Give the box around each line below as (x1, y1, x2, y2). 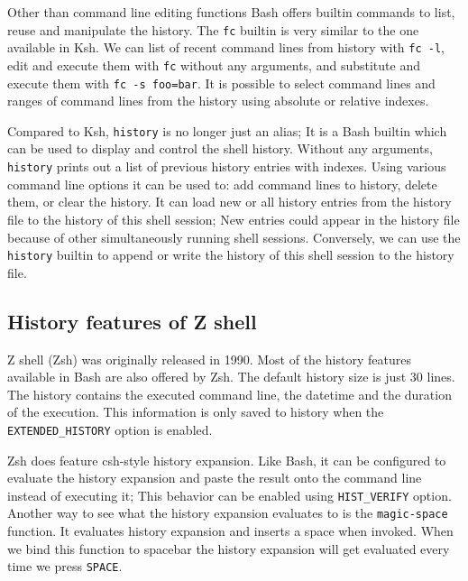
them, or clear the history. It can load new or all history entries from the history (7, 192, 452, 211)
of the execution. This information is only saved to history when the (7, 402, 384, 421)
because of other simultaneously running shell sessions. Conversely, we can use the (7, 227, 461, 246)
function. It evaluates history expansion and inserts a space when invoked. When (7, 521, 454, 540)
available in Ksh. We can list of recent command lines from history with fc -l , (7, 38, 445, 57)
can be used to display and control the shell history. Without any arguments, (7, 139, 433, 158)
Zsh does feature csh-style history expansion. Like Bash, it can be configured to (7, 450, 446, 469)
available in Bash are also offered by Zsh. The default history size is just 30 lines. (7, 367, 455, 386)
